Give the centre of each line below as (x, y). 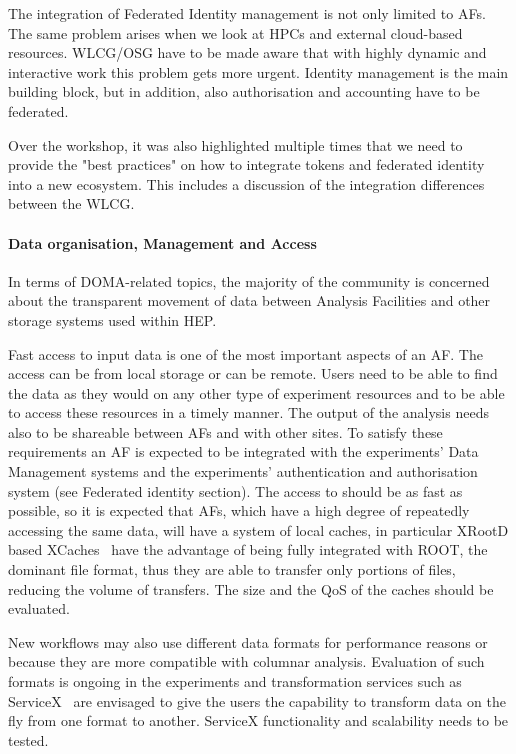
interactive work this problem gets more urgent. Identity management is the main (258, 71)
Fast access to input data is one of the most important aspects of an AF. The (245, 353)
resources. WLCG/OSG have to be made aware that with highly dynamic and (247, 52)
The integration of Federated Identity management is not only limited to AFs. (247, 13)
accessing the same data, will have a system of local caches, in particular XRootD (258, 529)
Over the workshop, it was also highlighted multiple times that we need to (235, 144)
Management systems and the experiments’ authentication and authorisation (243, 471)
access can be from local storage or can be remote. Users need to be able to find (253, 373)
